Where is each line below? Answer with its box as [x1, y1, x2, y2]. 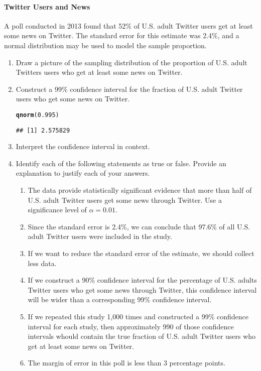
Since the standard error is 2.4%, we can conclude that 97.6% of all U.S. [28, 221, 250, 231]
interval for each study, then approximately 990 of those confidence [28, 321, 234, 331]
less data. [28, 258, 57, 268]
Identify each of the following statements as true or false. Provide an [16, 158, 226, 168]
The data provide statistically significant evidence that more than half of [28, 185, 252, 195]
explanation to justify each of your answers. [16, 168, 150, 178]
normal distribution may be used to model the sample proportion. [4, 40, 207, 50]
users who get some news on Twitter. [16, 93, 130, 104]
